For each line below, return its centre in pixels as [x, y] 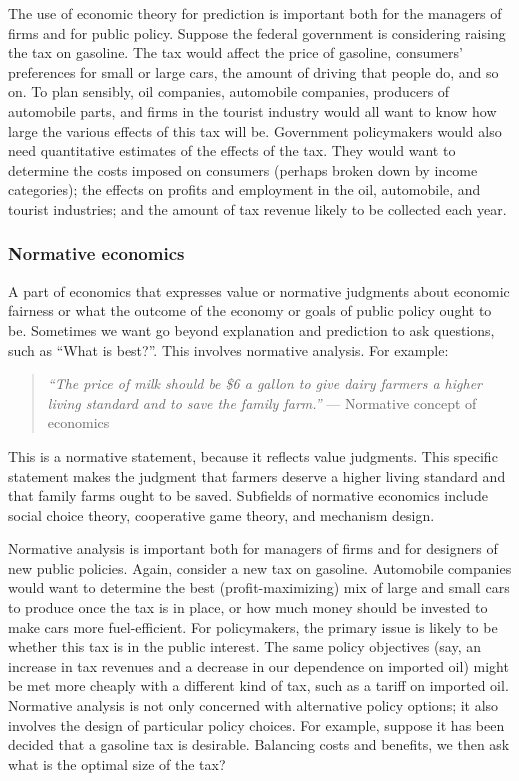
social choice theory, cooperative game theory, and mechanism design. [221, 514]
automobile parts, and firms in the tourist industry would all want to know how [252, 110]
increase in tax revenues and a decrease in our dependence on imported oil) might [258, 665]
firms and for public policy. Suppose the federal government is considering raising [257, 32]
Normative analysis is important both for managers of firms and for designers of [253, 548]
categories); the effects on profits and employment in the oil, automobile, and [244, 189]
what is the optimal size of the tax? [117, 763]
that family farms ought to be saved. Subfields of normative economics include [248, 495]
